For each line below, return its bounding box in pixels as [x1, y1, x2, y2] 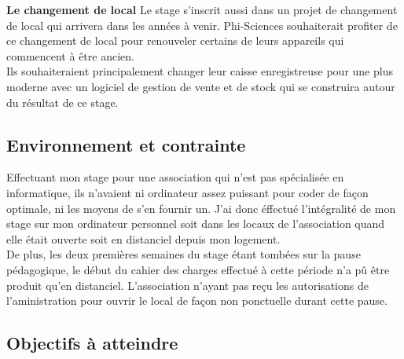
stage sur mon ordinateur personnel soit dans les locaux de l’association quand [6, 215, 385, 232]
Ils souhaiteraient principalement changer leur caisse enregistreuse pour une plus [6, 63, 393, 79]
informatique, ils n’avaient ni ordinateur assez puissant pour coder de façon [6, 184, 369, 200]
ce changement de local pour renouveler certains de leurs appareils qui [6, 32, 344, 49]
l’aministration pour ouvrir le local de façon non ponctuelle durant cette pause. [6, 292, 387, 309]
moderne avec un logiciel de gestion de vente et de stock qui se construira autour [6, 78, 395, 94]
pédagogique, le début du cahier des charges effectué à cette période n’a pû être [6, 261, 390, 277]
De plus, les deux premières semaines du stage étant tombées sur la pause [6, 246, 361, 262]
